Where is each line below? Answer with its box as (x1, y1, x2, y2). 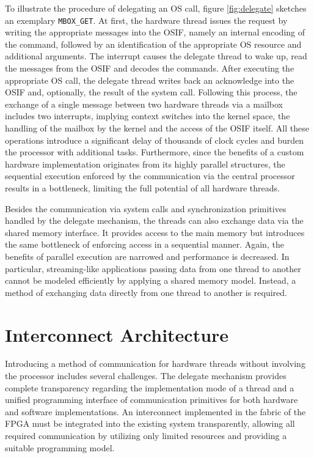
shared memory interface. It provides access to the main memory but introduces (5, 226, 305, 238)
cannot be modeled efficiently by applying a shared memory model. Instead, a (5, 274, 296, 287)
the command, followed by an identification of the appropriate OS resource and (5, 37, 302, 50)
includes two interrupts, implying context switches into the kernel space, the (5, 109, 290, 122)
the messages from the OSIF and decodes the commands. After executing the (5, 62, 294, 75)
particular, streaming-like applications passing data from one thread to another (5, 262, 301, 275)
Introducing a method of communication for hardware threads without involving (5, 357, 305, 370)
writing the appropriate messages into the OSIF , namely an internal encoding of (5, 26, 305, 39)
